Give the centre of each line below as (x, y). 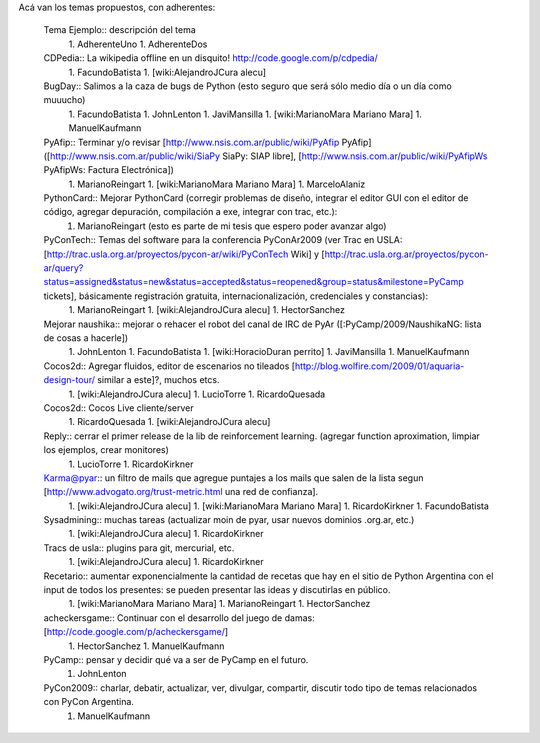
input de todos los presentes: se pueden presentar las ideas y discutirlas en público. (217, 590)
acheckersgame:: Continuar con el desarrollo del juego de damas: (179, 617)
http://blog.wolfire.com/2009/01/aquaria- (379, 366)
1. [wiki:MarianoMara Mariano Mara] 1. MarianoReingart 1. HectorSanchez (219, 604)
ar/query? (63, 268)
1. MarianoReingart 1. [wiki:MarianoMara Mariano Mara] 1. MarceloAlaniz (217, 184)
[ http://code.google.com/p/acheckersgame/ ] (136, 632)
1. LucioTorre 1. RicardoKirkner (131, 464)
